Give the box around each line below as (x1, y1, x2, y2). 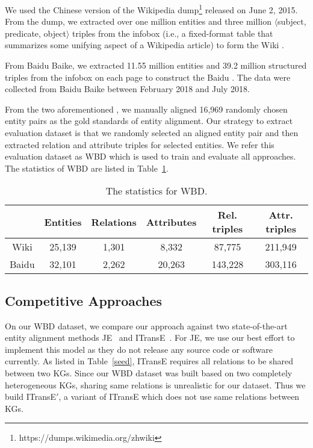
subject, (277, 15, 306, 28)
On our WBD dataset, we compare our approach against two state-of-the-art (5, 319, 288, 332)
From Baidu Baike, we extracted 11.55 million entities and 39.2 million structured (5, 59, 307, 72)
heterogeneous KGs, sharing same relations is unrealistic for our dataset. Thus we (5, 378, 306, 391)
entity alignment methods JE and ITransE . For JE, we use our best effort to (5, 331, 295, 344)
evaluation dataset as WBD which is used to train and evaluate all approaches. (5, 150, 296, 163)
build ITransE (5, 390, 57, 403)
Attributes (146, 214, 197, 229)
